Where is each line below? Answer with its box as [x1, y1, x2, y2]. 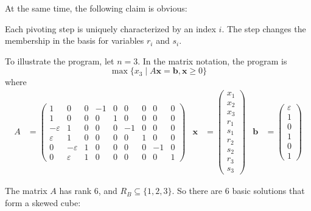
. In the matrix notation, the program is [138, 54, 287, 67]
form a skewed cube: [5, 196, 81, 209]
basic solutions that [232, 184, 305, 197]
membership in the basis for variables [5, 34, 144, 47]
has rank [59, 184, 92, 197]
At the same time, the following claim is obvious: [5, 2, 187, 14]
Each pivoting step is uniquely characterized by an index [5, 22, 216, 35]
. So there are [172, 184, 223, 197]
